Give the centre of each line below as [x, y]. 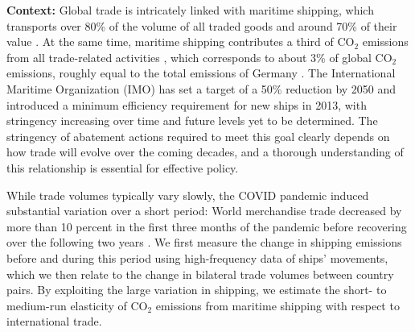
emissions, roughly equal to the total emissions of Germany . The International [201, 73]
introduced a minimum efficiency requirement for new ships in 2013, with [187, 104]
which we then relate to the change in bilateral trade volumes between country [200, 274]
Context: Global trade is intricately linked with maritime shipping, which [190, 10]
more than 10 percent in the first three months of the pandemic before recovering [207, 226]
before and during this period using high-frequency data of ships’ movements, [197, 257]
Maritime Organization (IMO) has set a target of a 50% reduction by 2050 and [201, 88]
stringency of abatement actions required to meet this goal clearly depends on [198, 136]
